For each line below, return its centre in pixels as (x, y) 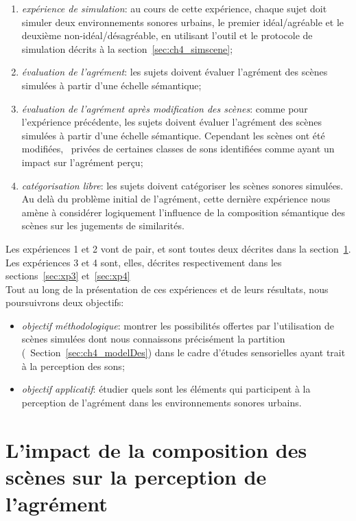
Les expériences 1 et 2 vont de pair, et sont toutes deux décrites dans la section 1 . (178, 248)
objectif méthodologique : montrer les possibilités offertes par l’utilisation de (178, 325)
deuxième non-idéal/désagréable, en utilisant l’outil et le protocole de (167, 35)
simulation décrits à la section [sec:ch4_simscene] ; (127, 48)
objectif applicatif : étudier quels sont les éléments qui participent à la (166, 389)
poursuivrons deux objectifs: (65, 302)
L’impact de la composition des (156, 449)
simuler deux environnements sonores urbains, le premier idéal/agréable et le (183, 22)
